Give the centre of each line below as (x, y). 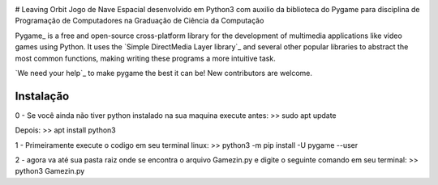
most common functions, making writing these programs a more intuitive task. (145, 58)
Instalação (42, 96)
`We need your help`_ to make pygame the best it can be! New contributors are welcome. (163, 73)
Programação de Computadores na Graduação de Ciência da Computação (140, 21)
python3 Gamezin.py (50, 171)
